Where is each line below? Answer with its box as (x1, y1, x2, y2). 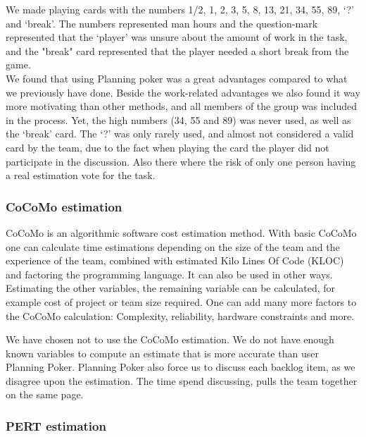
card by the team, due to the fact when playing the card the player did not (6, 140, 329, 154)
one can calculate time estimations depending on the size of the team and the (6, 239, 340, 254)
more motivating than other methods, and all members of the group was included (6, 99, 357, 113)
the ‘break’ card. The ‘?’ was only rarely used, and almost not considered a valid (6, 126, 354, 141)
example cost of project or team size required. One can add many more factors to (6, 294, 357, 309)
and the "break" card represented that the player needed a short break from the (6, 43, 349, 58)
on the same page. (6, 387, 84, 402)
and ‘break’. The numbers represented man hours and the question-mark (6, 16, 318, 30)
